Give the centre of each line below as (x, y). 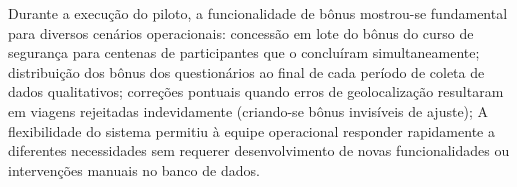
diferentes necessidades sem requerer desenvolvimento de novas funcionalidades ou (259, 150)
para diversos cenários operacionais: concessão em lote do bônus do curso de (241, 32)
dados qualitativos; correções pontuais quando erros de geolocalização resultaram (256, 91)
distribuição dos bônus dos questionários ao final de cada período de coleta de (246, 71)
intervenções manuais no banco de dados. (134, 169)
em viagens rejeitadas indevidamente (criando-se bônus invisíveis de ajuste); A (248, 110)
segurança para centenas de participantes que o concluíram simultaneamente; (244, 52)
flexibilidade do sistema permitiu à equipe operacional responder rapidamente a (251, 130)
